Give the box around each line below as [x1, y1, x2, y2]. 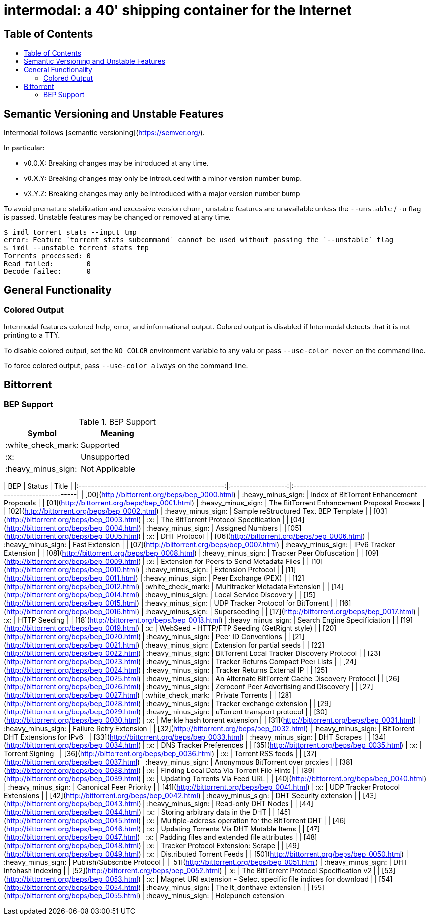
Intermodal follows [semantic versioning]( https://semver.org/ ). [4, 128, 205, 137]
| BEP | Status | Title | [4, 482, 73, 491]
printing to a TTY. [4, 331, 60, 340]
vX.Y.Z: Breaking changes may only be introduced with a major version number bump [24, 189, 300, 198]
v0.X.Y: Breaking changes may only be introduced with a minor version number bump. [24, 174, 302, 183]
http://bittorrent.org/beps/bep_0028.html [6, 699, 139, 708]
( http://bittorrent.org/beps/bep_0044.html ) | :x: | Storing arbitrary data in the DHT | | [4, 808, 275, 817]
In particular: [4, 144, 45, 152]
